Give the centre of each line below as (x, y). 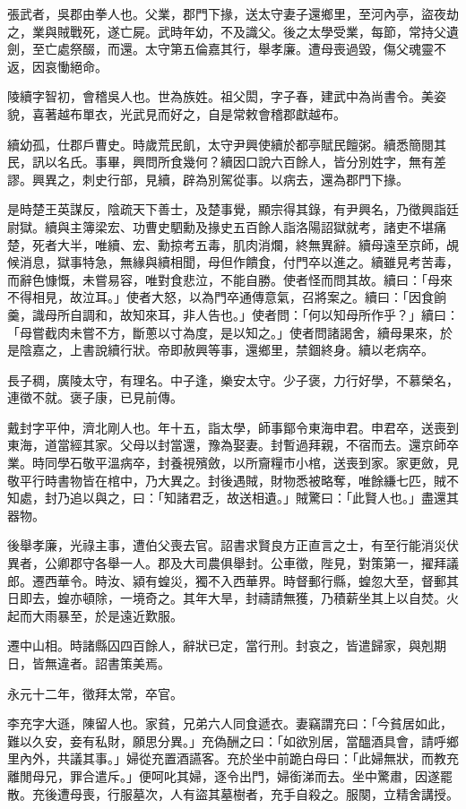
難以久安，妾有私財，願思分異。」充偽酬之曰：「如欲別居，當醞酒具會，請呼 (227, 740)
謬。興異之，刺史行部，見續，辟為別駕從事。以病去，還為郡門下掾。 (208, 179)
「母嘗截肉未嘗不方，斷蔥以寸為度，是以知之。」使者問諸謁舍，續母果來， (224, 332)
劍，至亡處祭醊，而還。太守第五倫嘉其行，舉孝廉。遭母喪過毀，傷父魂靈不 (227, 49)
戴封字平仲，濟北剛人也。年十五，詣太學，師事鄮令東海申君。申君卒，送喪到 (233, 427)
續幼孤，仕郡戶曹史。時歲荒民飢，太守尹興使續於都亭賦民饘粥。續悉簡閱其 (227, 144)
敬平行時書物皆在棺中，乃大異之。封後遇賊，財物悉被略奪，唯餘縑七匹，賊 (227, 480)
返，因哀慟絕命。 (57, 66)
